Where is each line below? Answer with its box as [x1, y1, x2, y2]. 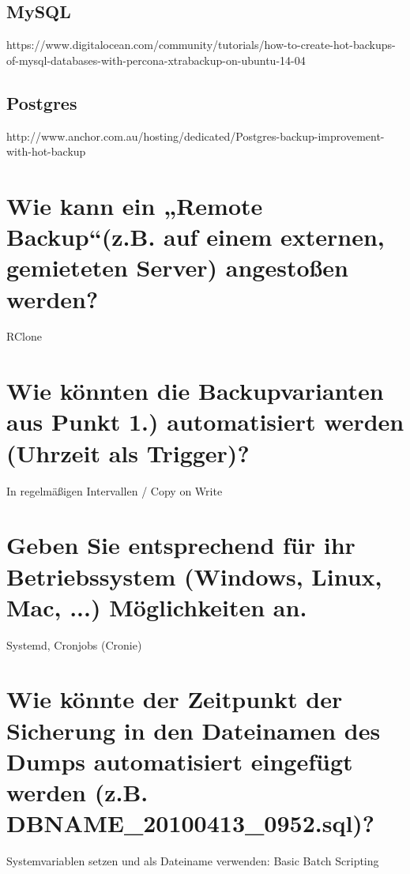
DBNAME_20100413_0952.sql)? [6, 807, 375, 839]
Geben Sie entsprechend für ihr [6, 529, 355, 561]
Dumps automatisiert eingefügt [6, 744, 353, 777]
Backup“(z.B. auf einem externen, [6, 220, 385, 253]
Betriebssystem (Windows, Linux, [6, 559, 382, 592]
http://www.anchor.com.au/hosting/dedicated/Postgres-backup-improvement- [6, 127, 385, 144]
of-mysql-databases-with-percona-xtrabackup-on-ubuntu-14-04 [6, 51, 306, 68]
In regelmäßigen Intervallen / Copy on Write [6, 482, 223, 499]
